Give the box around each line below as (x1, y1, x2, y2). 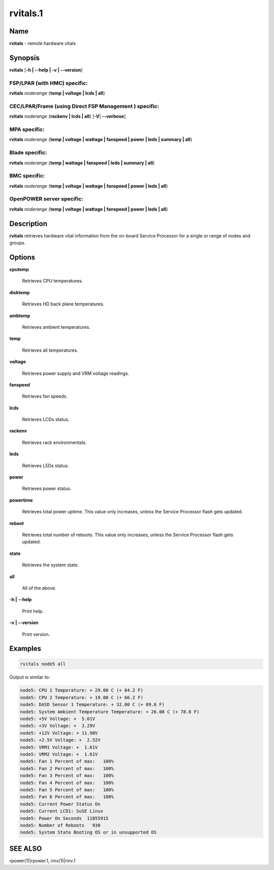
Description (9, 219, 48, 228)
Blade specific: (9, 149, 48, 156)
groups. (9, 240, 26, 246)
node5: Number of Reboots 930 (20, 822, 101, 828)
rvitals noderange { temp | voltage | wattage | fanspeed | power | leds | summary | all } (9, 136, 192, 143)
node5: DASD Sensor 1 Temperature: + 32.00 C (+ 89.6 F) (20, 702, 165, 708)
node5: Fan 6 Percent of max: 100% (20, 794, 114, 800)
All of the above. (22, 585, 57, 591)
